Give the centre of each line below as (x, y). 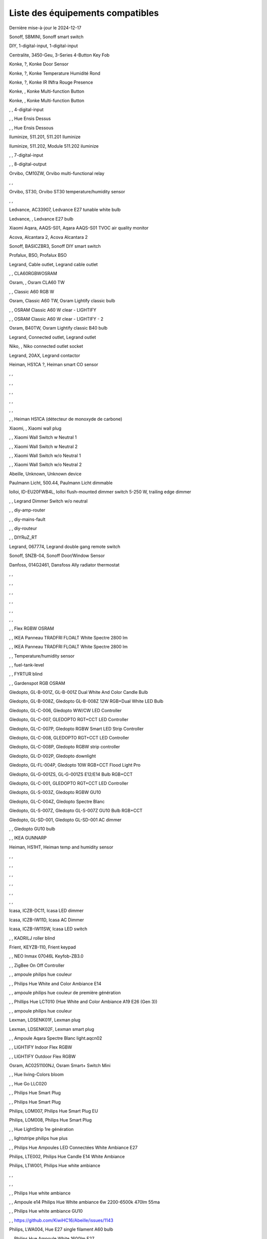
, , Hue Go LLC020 (28, 1083)
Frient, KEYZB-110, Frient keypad (43, 947)
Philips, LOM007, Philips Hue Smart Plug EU (54, 1111)
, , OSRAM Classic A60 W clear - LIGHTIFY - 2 (56, 319)
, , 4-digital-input (26, 110)
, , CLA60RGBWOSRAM (33, 274)
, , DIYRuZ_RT (23, 537)
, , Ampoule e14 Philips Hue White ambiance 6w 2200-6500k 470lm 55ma (85, 1202)
